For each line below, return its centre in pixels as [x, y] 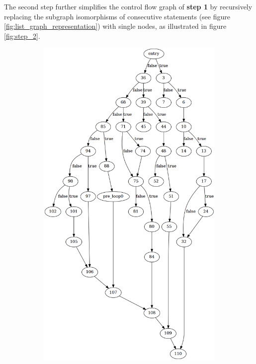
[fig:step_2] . [22, 36]
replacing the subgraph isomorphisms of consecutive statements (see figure [117, 16]
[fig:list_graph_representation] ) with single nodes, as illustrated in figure [115, 26]
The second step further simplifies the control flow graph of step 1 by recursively [128, 6]
